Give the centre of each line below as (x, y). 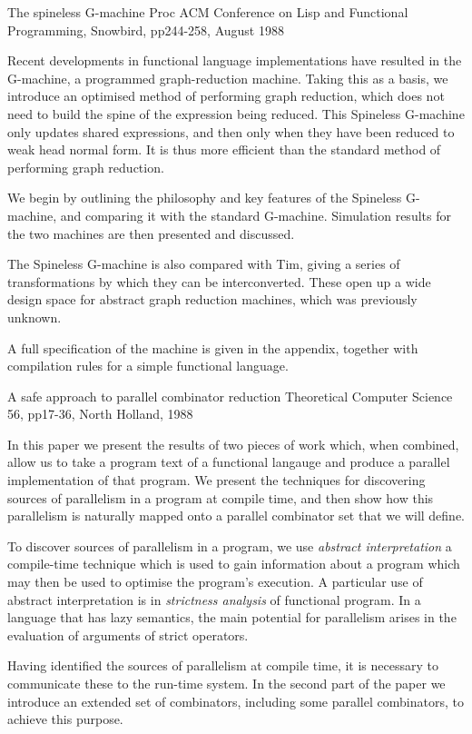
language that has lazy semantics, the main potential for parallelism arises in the (232, 617)
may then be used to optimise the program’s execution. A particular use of (215, 582)
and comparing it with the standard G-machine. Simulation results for (256, 215)
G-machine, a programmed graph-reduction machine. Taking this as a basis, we (228, 78)
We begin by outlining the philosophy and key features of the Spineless (205, 198)
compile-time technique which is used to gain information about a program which (234, 564)
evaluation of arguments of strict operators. (128, 635)
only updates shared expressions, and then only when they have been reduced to (231, 131)
